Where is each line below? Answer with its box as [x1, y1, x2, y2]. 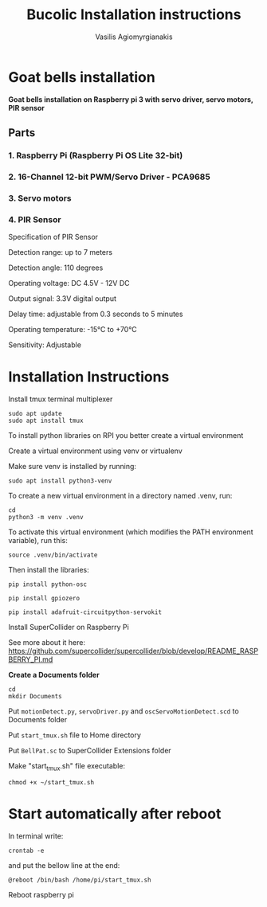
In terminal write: [8, 831, 64, 841]
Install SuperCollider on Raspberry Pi [8, 623, 129, 632]
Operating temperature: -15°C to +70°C [8, 325, 137, 334]
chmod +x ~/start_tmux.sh [8, 778, 94, 786]
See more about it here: [8, 638, 86, 647]
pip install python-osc [8, 581, 88, 588]
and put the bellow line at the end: [8, 860, 120, 870]
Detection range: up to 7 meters [8, 248, 113, 257]
